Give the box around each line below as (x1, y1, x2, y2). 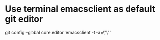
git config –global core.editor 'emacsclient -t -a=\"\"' (5, 29, 111, 35)
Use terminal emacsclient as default (5, 3, 156, 14)
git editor (5, 13, 43, 25)
